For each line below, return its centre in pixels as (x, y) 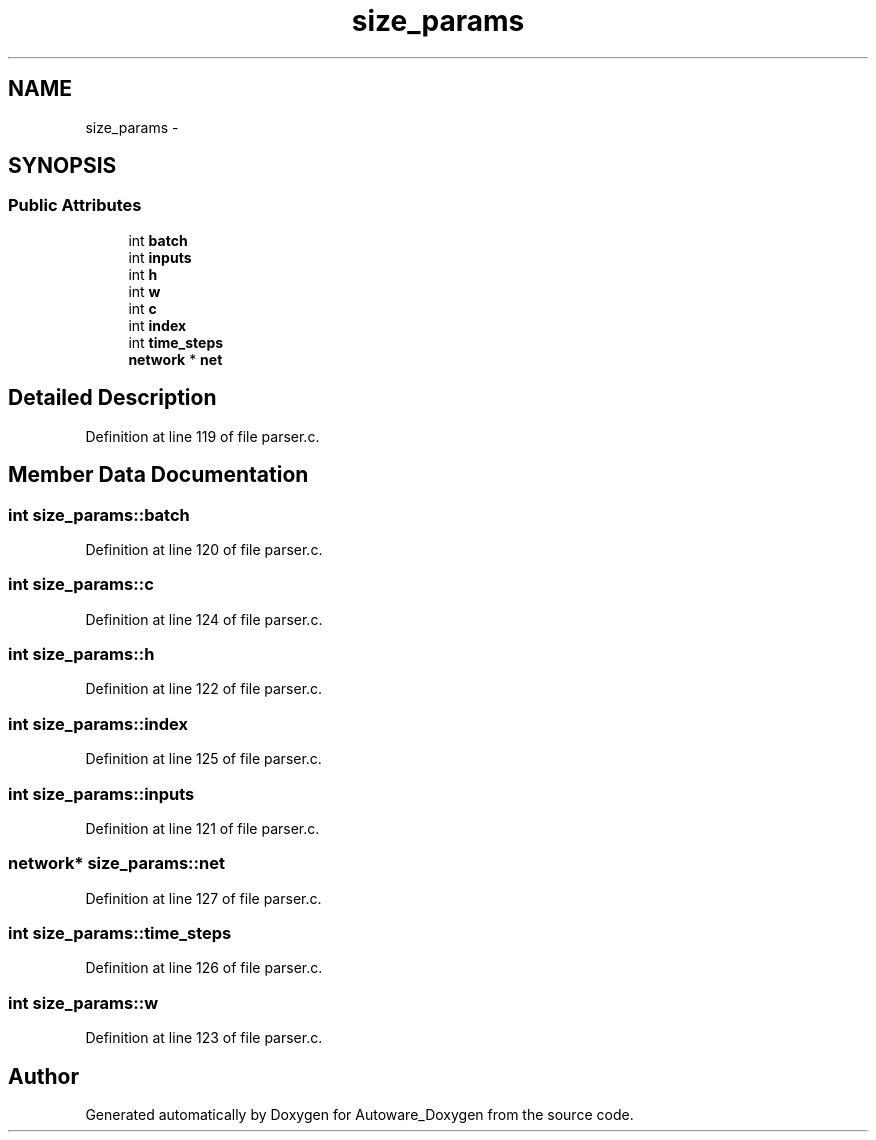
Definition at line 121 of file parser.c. (202, 828)
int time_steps (176, 342)
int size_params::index (98, 723)
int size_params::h (81, 654)
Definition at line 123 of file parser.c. (204, 1038)
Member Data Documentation (158, 475)
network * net (175, 359)
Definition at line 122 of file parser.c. (204, 689)
